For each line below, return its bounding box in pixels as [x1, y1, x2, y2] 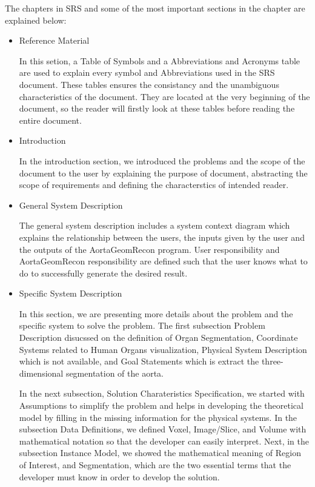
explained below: [5, 13, 67, 26]
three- [261, 355, 283, 368]
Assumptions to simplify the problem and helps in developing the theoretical [19, 399, 303, 412]
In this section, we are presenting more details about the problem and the [19, 307, 293, 320]
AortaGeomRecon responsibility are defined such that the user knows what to [19, 255, 308, 267]
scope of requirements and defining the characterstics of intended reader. [19, 178, 289, 191]
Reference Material [19, 34, 90, 47]
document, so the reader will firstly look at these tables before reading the [19, 102, 295, 115]
